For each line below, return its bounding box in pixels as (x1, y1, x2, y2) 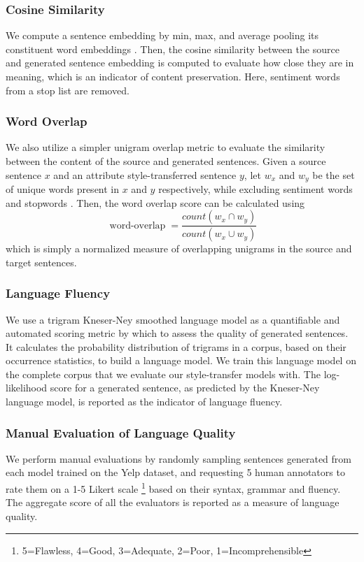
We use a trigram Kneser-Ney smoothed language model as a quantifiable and (6, 312, 340, 326)
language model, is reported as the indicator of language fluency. (6, 394, 283, 409)
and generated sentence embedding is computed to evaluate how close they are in (6, 55, 354, 70)
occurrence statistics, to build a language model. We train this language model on (6, 353, 356, 368)
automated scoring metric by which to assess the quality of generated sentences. (6, 326, 349, 340)
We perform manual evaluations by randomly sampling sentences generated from (6, 451, 352, 466)
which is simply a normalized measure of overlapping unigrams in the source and (6, 241, 352, 256)
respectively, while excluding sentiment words (158, 182, 353, 196)
